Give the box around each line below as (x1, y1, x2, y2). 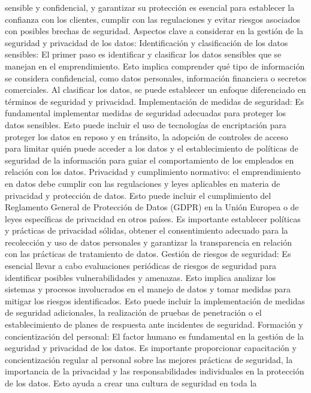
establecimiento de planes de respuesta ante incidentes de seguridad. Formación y (5, 318, 303, 331)
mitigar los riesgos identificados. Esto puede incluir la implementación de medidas (5, 294, 305, 307)
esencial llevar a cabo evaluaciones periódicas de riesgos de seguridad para (5, 259, 276, 272)
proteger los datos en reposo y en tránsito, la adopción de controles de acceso (5, 130, 288, 143)
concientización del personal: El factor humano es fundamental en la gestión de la (5, 329, 304, 342)
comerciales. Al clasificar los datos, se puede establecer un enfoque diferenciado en (5, 83, 306, 96)
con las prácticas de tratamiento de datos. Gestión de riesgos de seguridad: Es (5, 247, 291, 260)
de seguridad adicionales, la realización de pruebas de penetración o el (5, 306, 262, 319)
